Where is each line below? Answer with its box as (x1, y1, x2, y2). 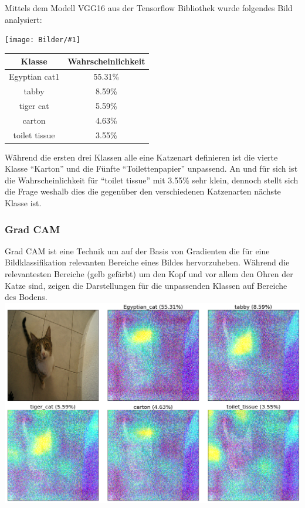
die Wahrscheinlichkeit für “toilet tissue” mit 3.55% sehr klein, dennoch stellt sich (5, 173, 299, 186)
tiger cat (19, 99, 49, 111)
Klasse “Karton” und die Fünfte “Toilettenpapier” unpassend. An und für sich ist (5, 162, 298, 175)
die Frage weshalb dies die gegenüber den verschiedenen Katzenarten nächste (5, 185, 281, 197)
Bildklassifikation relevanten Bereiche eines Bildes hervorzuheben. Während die (5, 256, 290, 268)
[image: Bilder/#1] (5, 36, 80, 45)
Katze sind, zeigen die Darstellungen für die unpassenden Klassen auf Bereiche (5, 279, 287, 291)
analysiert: (5, 13, 42, 25)
